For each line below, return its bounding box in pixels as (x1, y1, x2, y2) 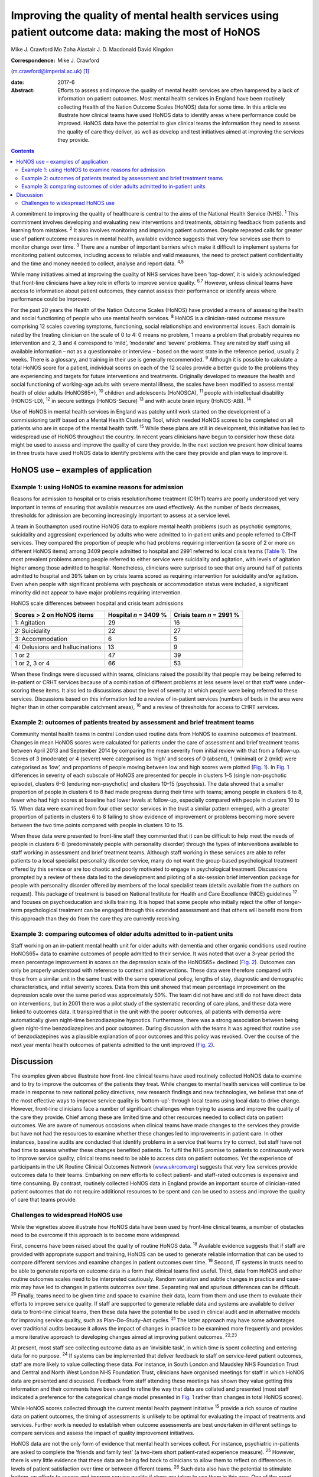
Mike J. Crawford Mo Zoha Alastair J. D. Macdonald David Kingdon (11, 46, 174, 53)
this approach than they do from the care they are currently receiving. (11, 915, 181, 922)
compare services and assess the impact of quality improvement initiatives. (11, 1429, 195, 1436)
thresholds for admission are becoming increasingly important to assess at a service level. (11, 512, 230, 519)
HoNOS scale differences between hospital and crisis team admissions (11, 600, 184, 607)
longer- (284, 899, 302, 906)
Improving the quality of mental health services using (11, 9, 279, 22)
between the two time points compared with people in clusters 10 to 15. (11, 821, 184, 828)
